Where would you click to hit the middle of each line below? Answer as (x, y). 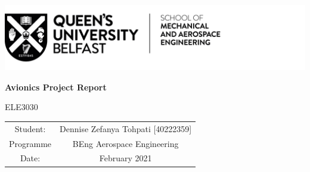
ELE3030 (21, 107)
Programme (30, 143)
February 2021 (125, 158)
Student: (30, 128)
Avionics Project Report (56, 87)
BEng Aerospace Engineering (125, 143)
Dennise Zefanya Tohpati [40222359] (126, 128)
